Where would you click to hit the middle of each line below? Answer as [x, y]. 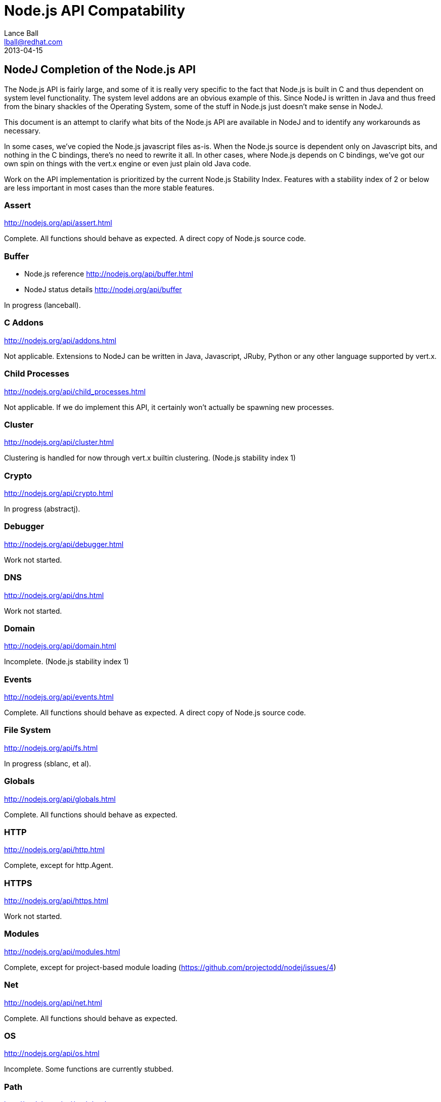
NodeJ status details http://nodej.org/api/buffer [103, 290]
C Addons [24, 323]
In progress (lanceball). [42, 305]
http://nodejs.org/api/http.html [54, 850]
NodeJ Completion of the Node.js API [100, 70]
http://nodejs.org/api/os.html [52, 1053]
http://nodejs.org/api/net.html [53, 1002]
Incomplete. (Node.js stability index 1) [67, 662]
